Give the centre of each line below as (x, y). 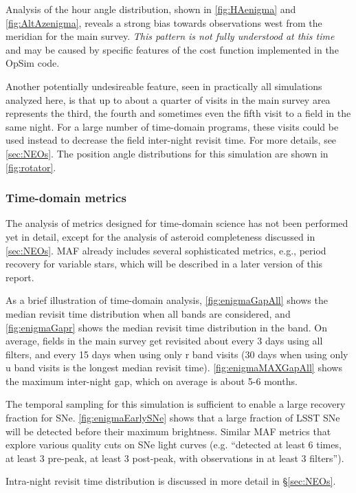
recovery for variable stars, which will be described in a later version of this (164, 264)
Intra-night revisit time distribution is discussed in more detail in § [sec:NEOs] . (171, 481)
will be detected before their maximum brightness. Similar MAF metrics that (168, 431)
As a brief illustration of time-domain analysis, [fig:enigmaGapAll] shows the (167, 300)
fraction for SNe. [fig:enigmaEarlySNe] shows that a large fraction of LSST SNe (173, 418)
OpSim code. (33, 63)
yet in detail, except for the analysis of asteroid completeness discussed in (160, 236)
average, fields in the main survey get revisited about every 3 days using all (164, 341)
